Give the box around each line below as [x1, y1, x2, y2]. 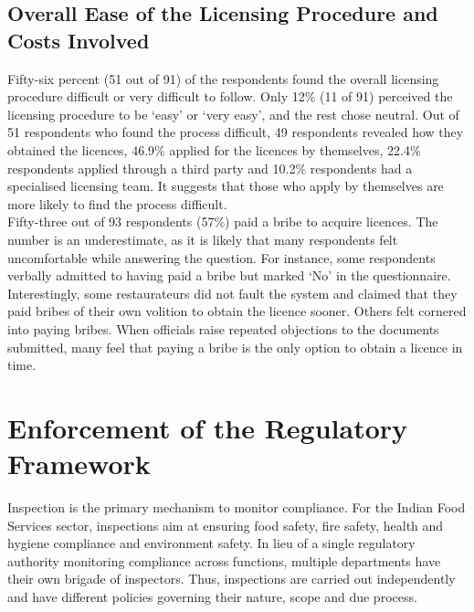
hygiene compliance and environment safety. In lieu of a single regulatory [7, 533, 416, 553]
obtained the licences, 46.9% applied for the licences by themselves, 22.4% [7, 140, 421, 159]
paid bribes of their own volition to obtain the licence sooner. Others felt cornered [7, 301, 467, 321]
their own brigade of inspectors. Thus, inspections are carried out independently [7, 569, 456, 588]
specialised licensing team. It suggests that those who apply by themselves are [7, 176, 444, 195]
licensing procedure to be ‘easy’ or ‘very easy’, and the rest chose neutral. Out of [7, 104, 459, 123]
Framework [7, 445, 151, 482]
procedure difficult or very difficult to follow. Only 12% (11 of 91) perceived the [7, 87, 453, 106]
